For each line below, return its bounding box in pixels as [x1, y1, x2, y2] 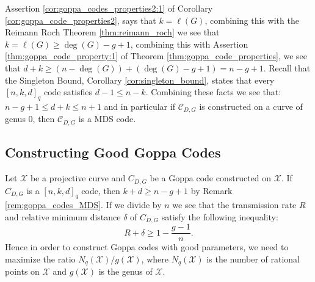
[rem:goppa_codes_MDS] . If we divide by [5, 198, 162, 211]
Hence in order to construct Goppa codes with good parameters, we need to [5, 240, 289, 253]
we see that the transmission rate [172, 198, 297, 211]
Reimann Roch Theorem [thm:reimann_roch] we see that [5, 26, 220, 38]
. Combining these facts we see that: [145, 85, 281, 98]
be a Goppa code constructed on [150, 172, 272, 184]
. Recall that [263, 61, 311, 74]
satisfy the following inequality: [161, 210, 278, 223]
